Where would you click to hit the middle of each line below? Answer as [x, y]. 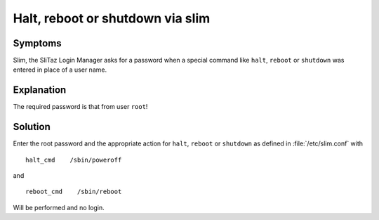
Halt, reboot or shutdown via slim [112, 18]
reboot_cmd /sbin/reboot [74, 192]
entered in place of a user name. [60, 70]
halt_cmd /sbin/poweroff [74, 160]
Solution [32, 127]
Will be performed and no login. [59, 207]
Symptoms [38, 43]
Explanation [40, 90]
